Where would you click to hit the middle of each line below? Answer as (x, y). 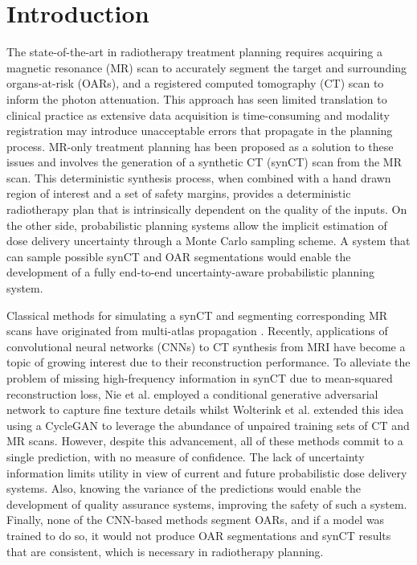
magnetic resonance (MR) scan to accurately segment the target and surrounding (207, 67)
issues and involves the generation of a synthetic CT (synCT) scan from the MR (204, 162)
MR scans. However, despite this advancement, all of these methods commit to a (205, 441)
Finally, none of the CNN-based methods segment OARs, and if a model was (196, 520)
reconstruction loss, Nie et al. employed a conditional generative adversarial (192, 393)
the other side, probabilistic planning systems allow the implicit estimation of (197, 225)
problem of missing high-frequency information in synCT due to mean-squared (200, 378)
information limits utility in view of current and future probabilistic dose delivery (207, 472)
